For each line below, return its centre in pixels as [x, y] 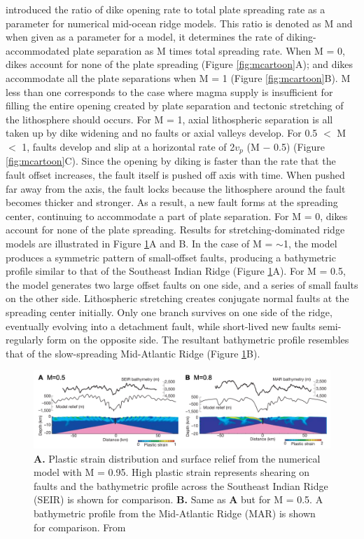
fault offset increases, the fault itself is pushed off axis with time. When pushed [175, 174]
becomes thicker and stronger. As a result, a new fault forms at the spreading [172, 202]
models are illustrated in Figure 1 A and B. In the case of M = [139, 243]
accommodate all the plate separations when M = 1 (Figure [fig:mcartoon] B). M [178, 77]
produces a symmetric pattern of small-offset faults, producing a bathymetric [171, 257]
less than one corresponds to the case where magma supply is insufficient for [169, 91]
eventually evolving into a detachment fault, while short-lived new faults [161, 326]
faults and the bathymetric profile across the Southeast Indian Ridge [181, 485]
